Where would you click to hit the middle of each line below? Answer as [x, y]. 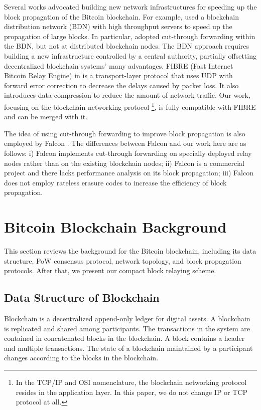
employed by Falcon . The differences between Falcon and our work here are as [125, 143]
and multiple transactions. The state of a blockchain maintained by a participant [128, 348]
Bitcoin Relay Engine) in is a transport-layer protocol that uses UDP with [118, 75]
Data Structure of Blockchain [82, 297]
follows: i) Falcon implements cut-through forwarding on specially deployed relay [128, 153]
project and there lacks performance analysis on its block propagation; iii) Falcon [129, 173]
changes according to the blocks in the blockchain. [81, 358]
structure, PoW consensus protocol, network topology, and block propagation [123, 260]
